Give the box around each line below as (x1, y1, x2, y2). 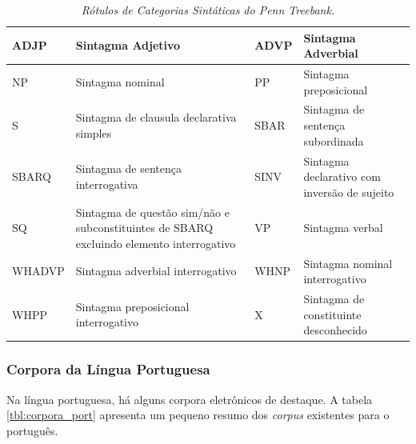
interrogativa (75, 175, 138, 192)
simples (75, 124, 112, 141)
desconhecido (303, 322, 367, 338)
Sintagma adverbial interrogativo (75, 262, 237, 279)
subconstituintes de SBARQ (75, 219, 214, 236)
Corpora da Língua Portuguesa (6, 359, 210, 379)
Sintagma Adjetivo (75, 37, 181, 54)
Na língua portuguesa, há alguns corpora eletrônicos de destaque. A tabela (6, 390, 373, 407)
